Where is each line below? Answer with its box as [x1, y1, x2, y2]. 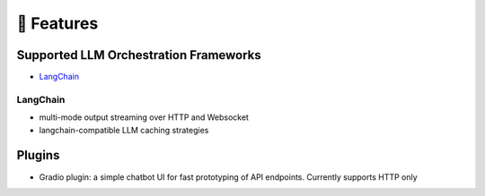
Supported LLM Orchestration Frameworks [16, 47, 262, 63]
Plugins [16, 148, 60, 163]
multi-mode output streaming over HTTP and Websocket [39, 112, 249, 123]
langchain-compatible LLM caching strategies [39, 124, 209, 135]
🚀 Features [16, 13, 99, 33]
